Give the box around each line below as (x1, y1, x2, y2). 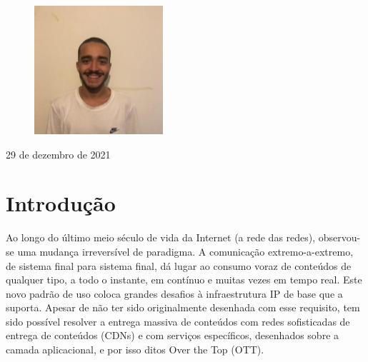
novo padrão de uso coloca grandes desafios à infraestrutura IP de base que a (6, 286, 343, 301)
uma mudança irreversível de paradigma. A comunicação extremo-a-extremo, (17, 243, 354, 258)
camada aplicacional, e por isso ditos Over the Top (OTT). (6, 342, 264, 357)
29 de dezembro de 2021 (6, 146, 111, 161)
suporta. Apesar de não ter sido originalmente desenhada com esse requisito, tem (6, 300, 360, 315)
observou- (318, 230, 361, 245)
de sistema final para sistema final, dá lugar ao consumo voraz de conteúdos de (6, 258, 352, 273)
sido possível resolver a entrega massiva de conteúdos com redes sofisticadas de (6, 313, 350, 328)
